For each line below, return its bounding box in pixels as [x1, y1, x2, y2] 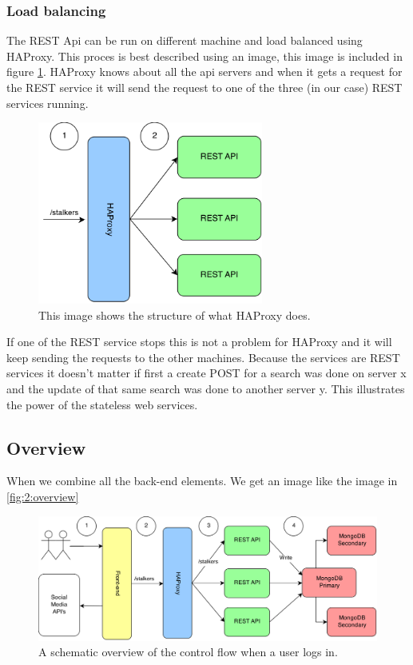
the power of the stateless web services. [6, 396, 198, 412]
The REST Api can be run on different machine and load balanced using [6, 32, 363, 49]
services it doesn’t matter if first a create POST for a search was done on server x [6, 364, 407, 381]
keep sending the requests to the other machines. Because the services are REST [6, 348, 400, 365]
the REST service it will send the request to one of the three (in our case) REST [6, 79, 403, 95]
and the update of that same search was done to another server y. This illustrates [6, 380, 405, 396]
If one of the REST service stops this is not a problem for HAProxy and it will [6, 333, 392, 350]
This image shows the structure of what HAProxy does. [38, 306, 311, 323]
